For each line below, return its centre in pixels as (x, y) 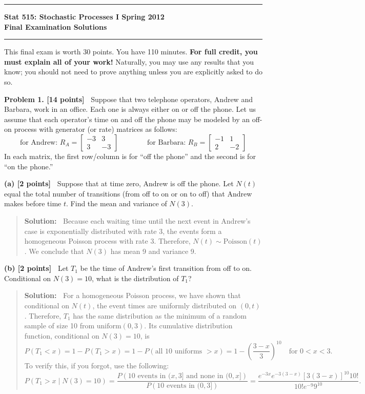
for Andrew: (39, 142)
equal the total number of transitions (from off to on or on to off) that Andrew (128, 193)
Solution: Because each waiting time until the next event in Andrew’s (137, 220)
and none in (205, 376)
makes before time (33, 203)
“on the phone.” (29, 166)
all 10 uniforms (179, 351)
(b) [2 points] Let (36, 268)
